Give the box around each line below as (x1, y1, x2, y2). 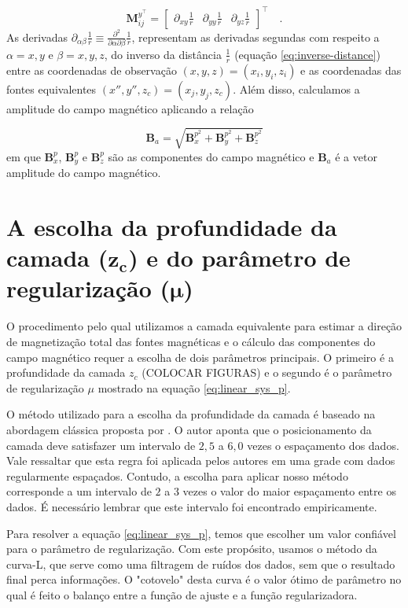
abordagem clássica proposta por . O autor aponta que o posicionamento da (6, 421, 372, 437)
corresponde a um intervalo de (6, 483, 152, 499)
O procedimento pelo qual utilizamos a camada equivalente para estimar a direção (6, 318, 402, 334)
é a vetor (335, 148, 377, 164)
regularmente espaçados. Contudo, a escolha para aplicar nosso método (6, 467, 348, 484)
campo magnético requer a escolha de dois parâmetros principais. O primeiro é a (6, 348, 394, 365)
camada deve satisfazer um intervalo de (6, 437, 196, 453)
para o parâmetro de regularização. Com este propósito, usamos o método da (6, 540, 377, 557)
